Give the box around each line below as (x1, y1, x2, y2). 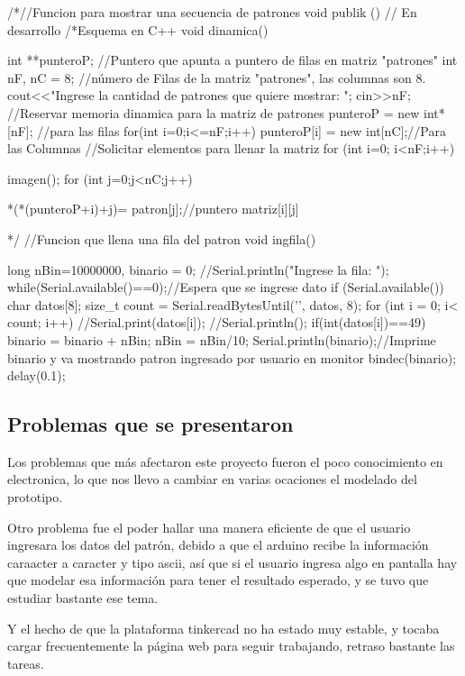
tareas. (7, 653, 44, 672)
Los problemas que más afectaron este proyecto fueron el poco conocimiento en (7, 452, 443, 470)
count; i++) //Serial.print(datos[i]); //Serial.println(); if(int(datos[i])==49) (7, 313, 426, 332)
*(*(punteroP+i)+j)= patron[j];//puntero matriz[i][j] (7, 199, 299, 218)
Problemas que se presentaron (7, 410, 294, 438)
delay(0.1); (7, 366, 66, 385)
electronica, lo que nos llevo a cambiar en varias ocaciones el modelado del (7, 470, 417, 489)
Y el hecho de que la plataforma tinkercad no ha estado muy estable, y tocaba (7, 618, 440, 637)
